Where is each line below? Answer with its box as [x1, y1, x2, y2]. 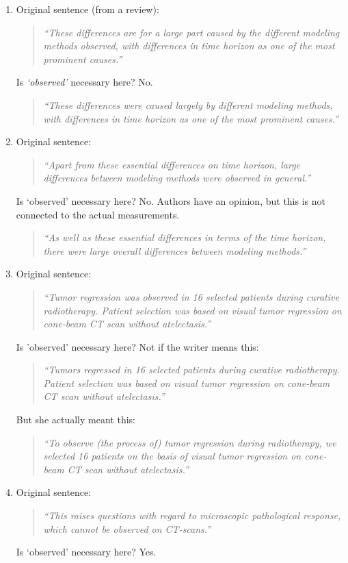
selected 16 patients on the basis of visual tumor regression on [43, 449, 302, 463]
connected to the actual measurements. [16, 207, 180, 221]
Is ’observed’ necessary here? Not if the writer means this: [16, 339, 259, 353]
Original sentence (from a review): [16, 2, 159, 16]
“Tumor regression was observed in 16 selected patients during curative [43, 289, 339, 303]
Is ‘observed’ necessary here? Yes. [16, 545, 157, 559]
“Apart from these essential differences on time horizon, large [43, 157, 301, 171]
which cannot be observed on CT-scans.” [43, 521, 211, 536]
